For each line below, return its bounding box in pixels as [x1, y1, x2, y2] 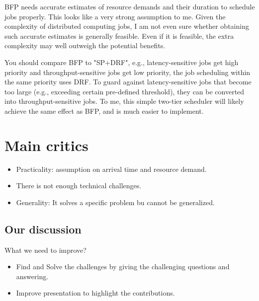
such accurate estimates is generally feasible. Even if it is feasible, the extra [4, 30, 234, 41]
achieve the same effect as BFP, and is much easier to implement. [4, 105, 204, 116]
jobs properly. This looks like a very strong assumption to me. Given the [4, 11, 226, 21]
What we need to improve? [4, 244, 86, 255]
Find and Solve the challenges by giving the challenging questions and [16, 261, 230, 272]
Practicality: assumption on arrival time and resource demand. [16, 163, 207, 174]
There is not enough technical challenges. [16, 180, 142, 191]
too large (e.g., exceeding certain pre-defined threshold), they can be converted [4, 86, 245, 96]
